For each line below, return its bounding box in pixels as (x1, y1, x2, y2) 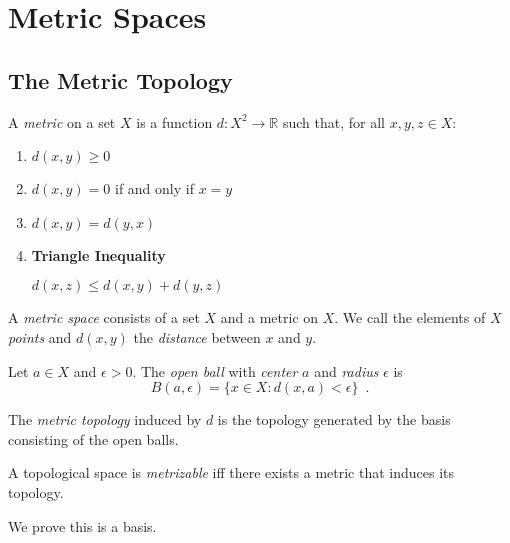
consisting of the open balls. (8, 428, 179, 449)
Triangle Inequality (31, 244, 166, 265)
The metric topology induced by (8, 409, 202, 430)
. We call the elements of (334, 307, 486, 328)
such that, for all (282, 111, 385, 132)
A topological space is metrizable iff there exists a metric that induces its (8, 462, 455, 483)
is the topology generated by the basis (217, 409, 451, 430)
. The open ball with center (132, 360, 298, 381)
